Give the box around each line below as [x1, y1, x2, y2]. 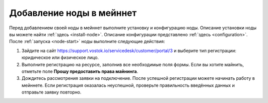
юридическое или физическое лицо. [21, 54, 99, 60]
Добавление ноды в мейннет [9, 7, 137, 18]
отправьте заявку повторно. [21, 89, 82, 95]
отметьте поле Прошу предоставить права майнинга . [21, 68, 138, 74]
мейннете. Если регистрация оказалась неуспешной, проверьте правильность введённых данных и [21, 82, 235, 88]
